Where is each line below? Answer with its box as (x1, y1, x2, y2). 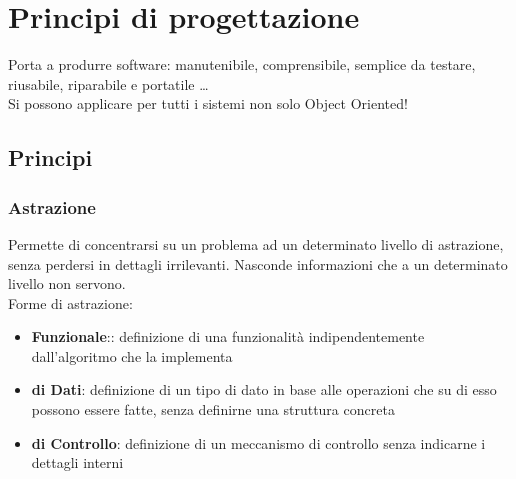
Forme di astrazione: (8, 292, 133, 313)
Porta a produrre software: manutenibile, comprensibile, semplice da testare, (8, 54, 476, 75)
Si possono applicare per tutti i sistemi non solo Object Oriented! (8, 93, 408, 114)
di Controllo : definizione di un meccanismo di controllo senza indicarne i (31, 432, 486, 453)
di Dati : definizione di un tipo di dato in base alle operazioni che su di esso (31, 379, 497, 400)
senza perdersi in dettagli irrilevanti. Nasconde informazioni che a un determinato (8, 253, 508, 274)
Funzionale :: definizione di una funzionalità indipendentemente (31, 326, 425, 347)
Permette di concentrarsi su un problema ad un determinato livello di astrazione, (8, 233, 504, 254)
